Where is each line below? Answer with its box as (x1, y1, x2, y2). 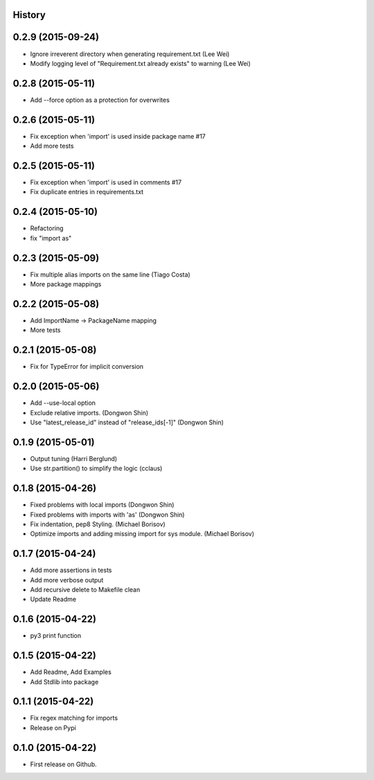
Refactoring (30, 224, 64, 232)
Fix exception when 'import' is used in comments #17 (30, 178, 182, 187)
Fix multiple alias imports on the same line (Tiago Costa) (30, 270, 190, 279)
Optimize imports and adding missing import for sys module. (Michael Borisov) (30, 530, 255, 538)
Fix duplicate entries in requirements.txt (30, 188, 144, 196)
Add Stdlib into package (30, 677, 99, 686)
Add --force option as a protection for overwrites (30, 96, 170, 104)
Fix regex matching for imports (30, 714, 118, 722)
